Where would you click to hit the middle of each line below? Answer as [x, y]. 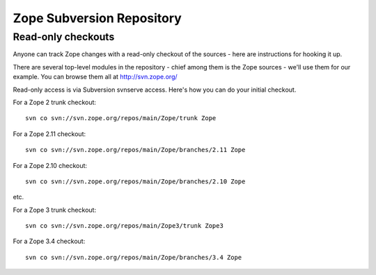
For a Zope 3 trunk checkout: [55, 210]
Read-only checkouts [64, 37]
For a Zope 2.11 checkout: [49, 134]
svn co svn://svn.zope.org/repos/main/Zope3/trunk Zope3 [125, 226]
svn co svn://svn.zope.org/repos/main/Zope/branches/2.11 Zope [135, 150]
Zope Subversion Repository [97, 18]
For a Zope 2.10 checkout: [50, 165]
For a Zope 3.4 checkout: [49, 241]
